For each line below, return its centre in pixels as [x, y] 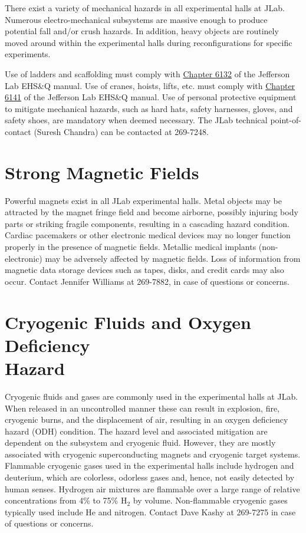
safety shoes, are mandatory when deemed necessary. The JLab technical [136, 120]
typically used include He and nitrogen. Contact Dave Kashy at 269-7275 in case [150, 511]
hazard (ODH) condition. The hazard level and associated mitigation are [136, 431]
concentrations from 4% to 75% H [66, 500]
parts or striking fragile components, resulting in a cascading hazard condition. [147, 223]
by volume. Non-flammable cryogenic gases [210, 500]
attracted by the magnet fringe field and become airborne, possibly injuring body [152, 212]
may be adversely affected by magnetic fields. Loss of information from [173, 258]
